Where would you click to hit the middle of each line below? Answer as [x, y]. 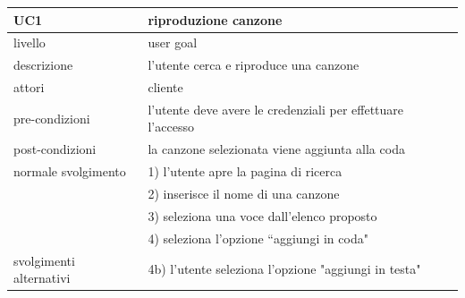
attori [29, 87]
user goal [173, 43]
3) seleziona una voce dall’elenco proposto [262, 215]
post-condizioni [55, 149]
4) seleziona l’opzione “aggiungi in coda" [258, 238]
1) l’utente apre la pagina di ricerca [245, 171]
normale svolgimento [70, 171]
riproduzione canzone [215, 19]
